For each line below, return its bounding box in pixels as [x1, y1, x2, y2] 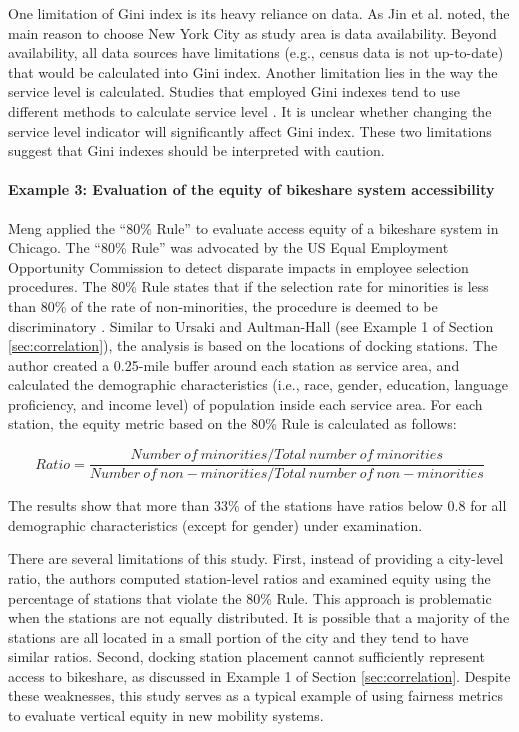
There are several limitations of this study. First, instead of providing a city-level [8, 548, 504, 569]
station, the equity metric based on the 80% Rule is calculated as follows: [8, 413, 457, 434]
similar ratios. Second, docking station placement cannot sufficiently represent [8, 646, 485, 667]
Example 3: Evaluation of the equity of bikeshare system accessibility [8, 179, 495, 200]
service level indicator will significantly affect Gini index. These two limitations [8, 120, 492, 141]
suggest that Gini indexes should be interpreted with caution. [8, 140, 385, 161]
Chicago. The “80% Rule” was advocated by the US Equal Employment [8, 237, 449, 258]
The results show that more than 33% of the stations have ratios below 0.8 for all [8, 495, 507, 516]
